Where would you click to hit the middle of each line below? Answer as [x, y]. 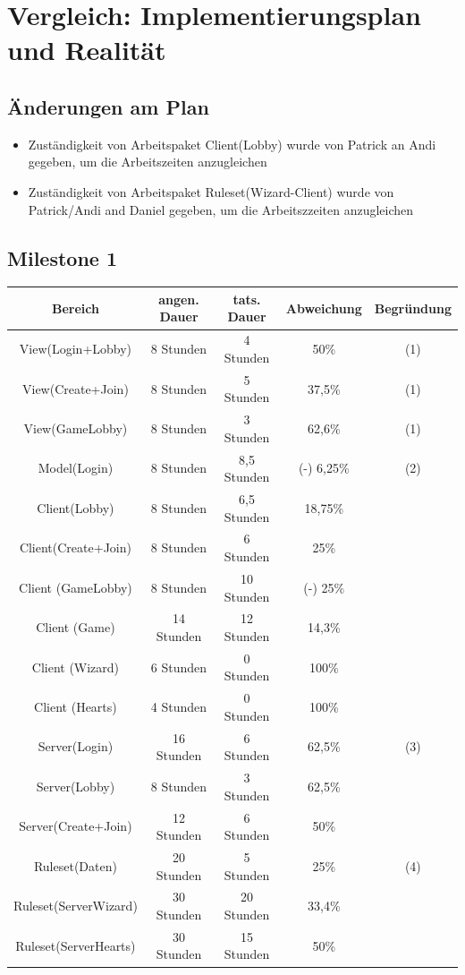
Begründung [413, 308]
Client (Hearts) [76, 707]
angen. [179, 299]
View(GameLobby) [76, 428]
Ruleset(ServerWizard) [76, 906]
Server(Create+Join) [76, 826]
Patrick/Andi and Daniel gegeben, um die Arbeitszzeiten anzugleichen [221, 209]
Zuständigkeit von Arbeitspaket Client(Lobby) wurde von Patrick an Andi [232, 144]
